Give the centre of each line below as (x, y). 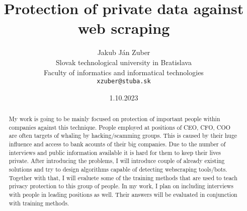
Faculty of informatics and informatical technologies (124, 72)
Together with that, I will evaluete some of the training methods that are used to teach (123, 177)
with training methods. (39, 203)
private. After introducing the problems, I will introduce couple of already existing (117, 161)
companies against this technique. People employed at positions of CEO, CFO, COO (119, 127)
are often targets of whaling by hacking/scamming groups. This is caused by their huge (123, 136)
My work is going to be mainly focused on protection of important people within (114, 119)
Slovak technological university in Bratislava (124, 62)
